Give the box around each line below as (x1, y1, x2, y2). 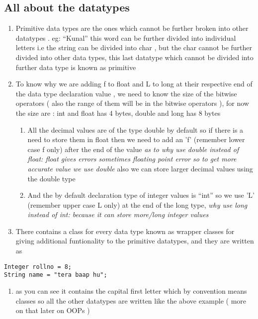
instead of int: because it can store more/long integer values (27, 209, 209, 220)
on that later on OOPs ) (15, 305, 90, 316)
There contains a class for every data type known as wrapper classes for (15, 226, 235, 236)
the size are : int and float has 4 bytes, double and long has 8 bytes (15, 107, 221, 118)
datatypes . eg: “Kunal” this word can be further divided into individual (15, 32, 236, 43)
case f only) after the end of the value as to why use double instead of (27, 144, 239, 154)
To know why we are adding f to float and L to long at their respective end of (15, 79, 253, 89)
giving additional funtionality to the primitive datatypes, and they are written (15, 236, 254, 246)
